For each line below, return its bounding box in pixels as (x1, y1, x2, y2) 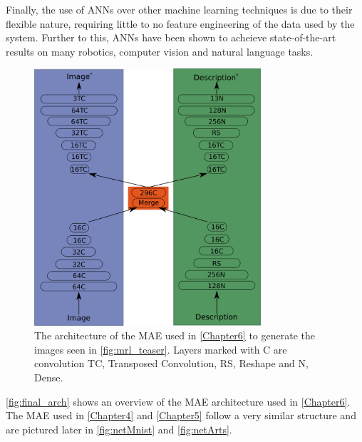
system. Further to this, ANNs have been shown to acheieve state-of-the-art (6, 30, 336, 45)
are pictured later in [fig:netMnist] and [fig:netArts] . (6, 421, 232, 436)
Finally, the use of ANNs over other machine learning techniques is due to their (6, 2, 353, 16)
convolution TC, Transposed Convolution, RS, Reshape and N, (34, 356, 309, 371)
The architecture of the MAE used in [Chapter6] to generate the (34, 328, 316, 343)
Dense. (34, 369, 63, 384)
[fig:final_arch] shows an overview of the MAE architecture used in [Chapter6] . (6, 394, 351, 408)
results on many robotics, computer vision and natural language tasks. (6, 43, 314, 58)
